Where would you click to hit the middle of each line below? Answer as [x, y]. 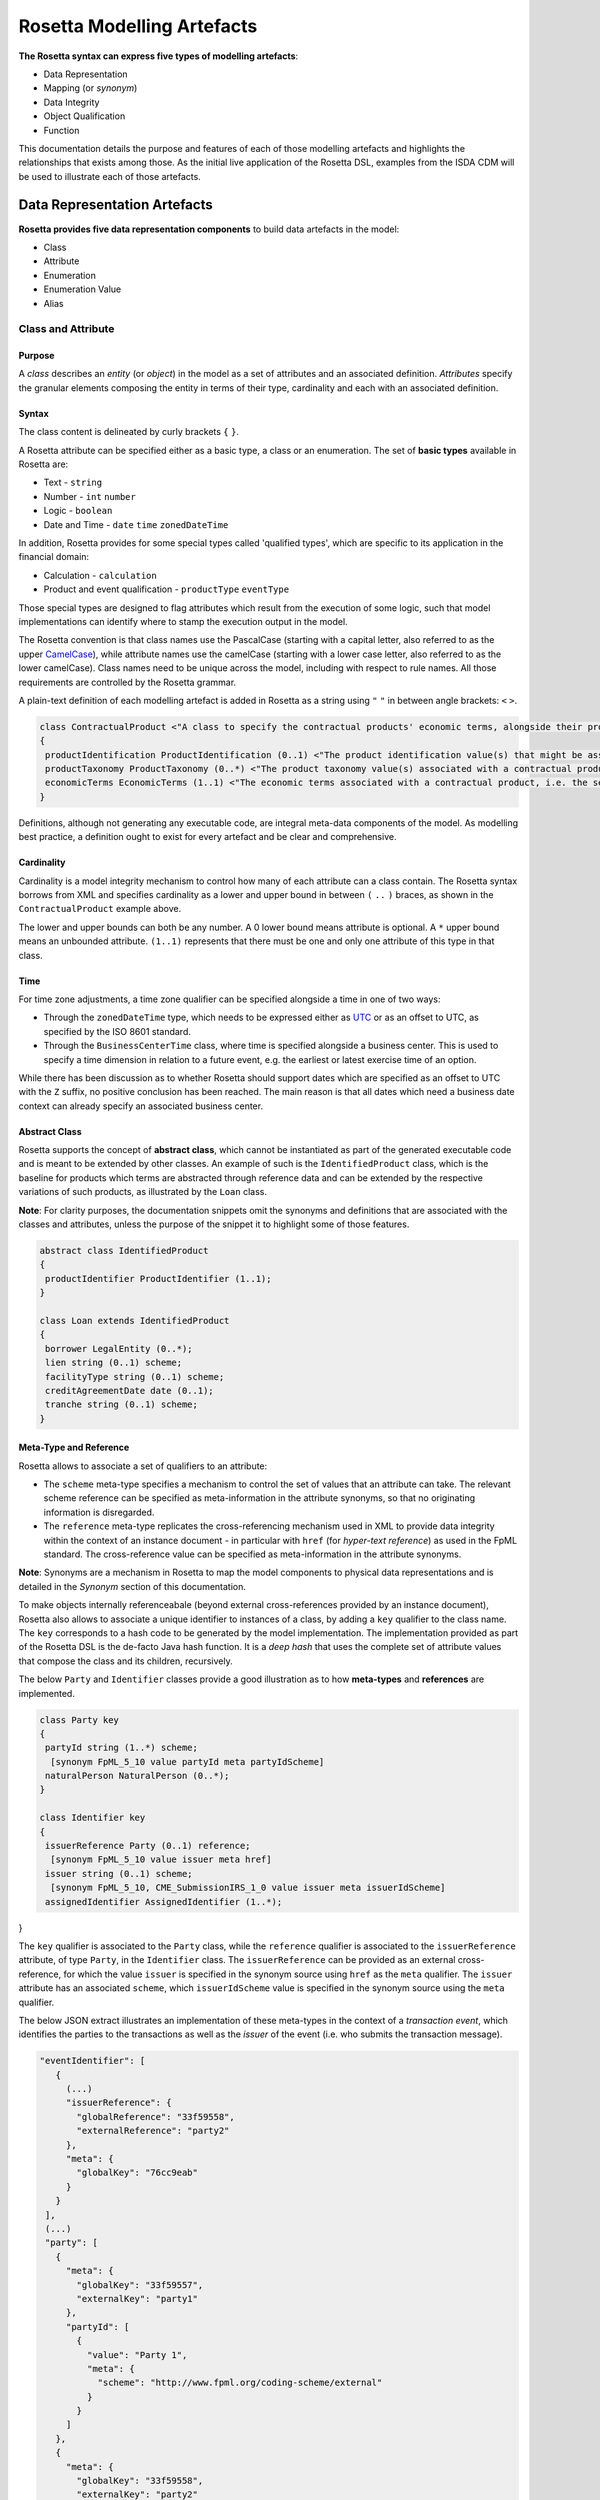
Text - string [73, 482]
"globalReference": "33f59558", [155, 2116]
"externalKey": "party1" [137, 2298]
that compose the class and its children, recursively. [126, 1661]
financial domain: [54, 557]
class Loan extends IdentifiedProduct [134, 1320]
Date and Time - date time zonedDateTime [136, 524]
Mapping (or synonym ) [90, 88]
